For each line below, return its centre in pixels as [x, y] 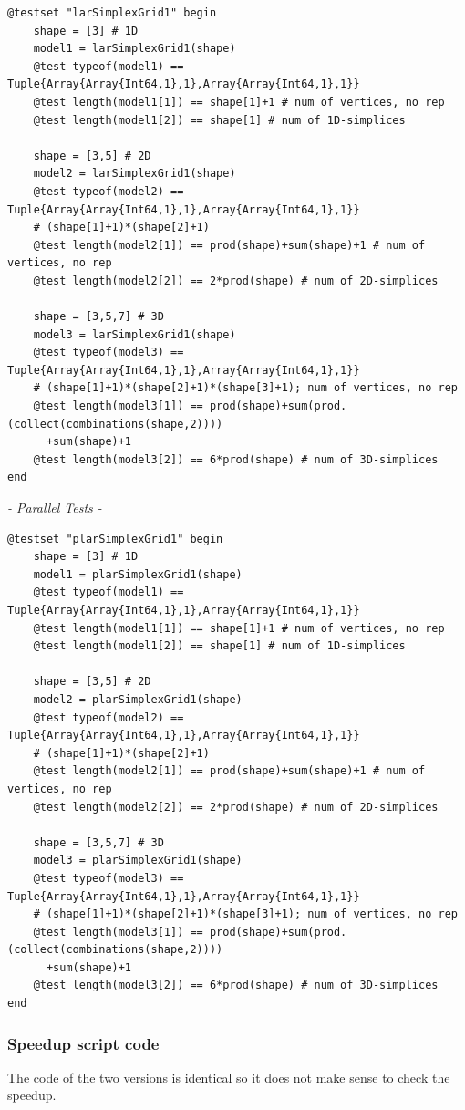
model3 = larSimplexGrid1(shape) [134, 334]
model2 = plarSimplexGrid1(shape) [138, 699]
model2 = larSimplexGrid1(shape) [134, 174]
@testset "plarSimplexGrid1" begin [115, 539]
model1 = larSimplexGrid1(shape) [134, 49]
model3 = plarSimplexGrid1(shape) [138, 861]
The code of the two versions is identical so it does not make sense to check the [229, 1077]
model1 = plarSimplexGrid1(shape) [138, 574]
